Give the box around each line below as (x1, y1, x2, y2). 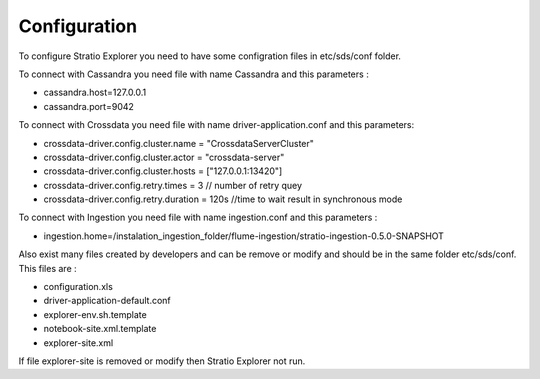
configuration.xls (43, 281, 114, 293)
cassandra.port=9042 (43, 100, 135, 112)
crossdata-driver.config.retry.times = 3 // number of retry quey (43, 179, 303, 191)
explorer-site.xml (43, 336, 114, 349)
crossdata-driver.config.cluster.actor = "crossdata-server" (43, 151, 285, 163)
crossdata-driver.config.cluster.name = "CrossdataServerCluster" (43, 137, 315, 149)
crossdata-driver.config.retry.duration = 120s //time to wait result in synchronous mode (43, 193, 403, 205)
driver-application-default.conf (43, 295, 172, 307)
